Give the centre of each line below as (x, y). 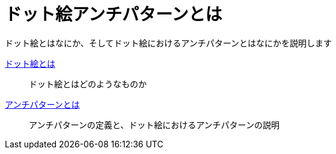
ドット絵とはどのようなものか (88, 84)
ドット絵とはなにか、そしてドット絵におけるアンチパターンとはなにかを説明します (169, 43)
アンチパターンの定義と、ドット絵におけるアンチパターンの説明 (154, 125)
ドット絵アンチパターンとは (114, 14)
